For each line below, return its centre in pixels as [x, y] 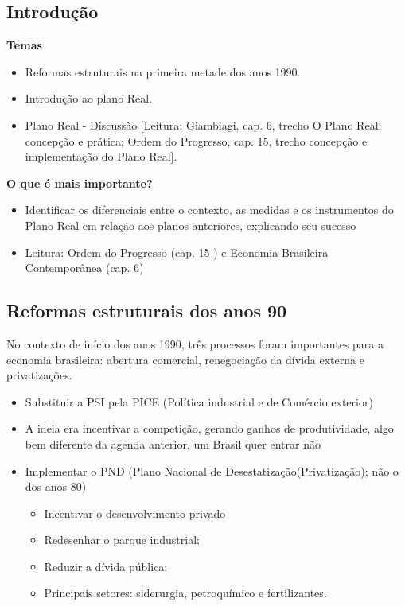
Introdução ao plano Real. [89, 98]
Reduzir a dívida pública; [106, 566]
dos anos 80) [56, 486]
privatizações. [39, 375]
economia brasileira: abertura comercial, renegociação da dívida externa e [185, 359]
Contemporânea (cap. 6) [84, 268]
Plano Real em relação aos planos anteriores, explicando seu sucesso [191, 225]
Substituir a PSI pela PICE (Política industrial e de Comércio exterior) [199, 401]
